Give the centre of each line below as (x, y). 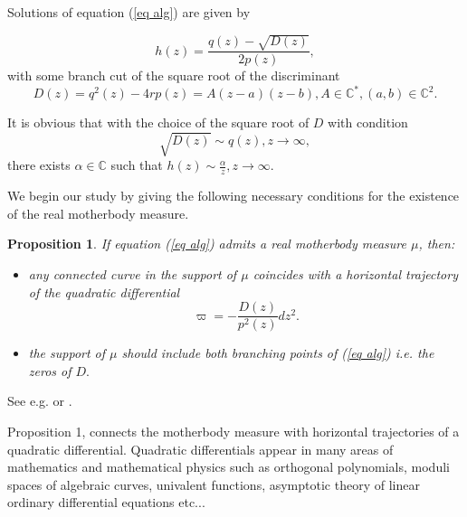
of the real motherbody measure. (98, 213)
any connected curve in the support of (133, 274)
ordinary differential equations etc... (106, 502)
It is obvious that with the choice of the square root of (158, 122)
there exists (39, 165)
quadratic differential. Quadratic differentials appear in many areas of (200, 449)
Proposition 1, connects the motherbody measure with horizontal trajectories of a (233, 432)
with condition (368, 122)
